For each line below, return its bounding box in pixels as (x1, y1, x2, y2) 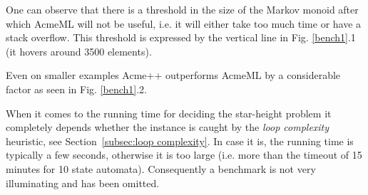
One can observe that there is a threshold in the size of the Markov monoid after (6, 2, 359, 16)
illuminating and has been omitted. (6, 175, 160, 190)
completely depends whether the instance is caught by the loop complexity (6, 120, 329, 135)
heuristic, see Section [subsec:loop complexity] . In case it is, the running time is (6, 133, 354, 148)
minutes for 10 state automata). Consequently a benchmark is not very (6, 161, 316, 176)
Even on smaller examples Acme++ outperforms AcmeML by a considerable (6, 68, 341, 83)
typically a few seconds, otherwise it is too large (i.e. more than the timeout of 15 (6, 147, 362, 162)
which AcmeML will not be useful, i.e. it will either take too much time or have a (6, 16, 362, 31)
